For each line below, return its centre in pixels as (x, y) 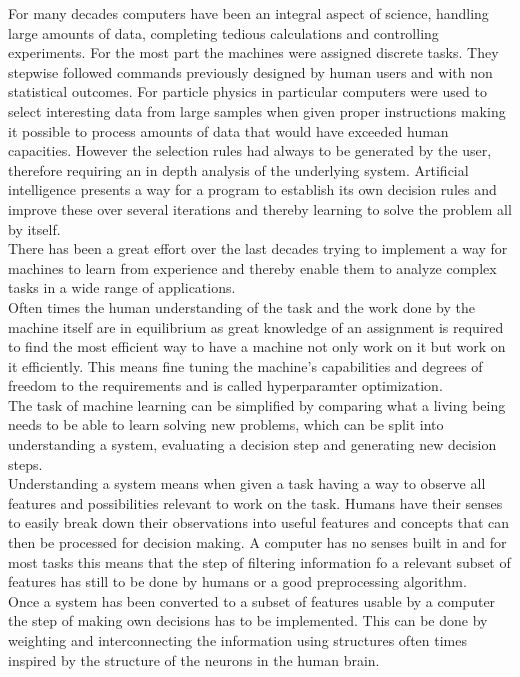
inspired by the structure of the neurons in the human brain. (194, 659)
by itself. (34, 228)
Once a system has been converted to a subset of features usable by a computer (252, 600)
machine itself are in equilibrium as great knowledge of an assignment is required (256, 326)
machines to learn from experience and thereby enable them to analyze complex (252, 267)
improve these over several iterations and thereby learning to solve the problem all (260, 208)
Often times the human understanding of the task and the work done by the (241, 306)
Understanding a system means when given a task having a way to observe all (247, 483)
